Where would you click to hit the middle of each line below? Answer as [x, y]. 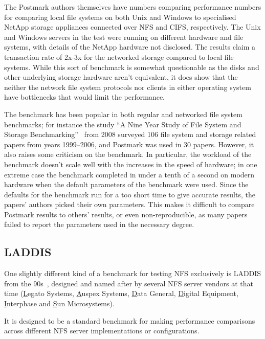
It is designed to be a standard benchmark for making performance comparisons [130, 320]
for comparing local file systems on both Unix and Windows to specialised [120, 17]
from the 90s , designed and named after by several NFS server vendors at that [129, 283]
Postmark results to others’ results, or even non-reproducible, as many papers [126, 214]
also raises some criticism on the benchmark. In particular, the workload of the [128, 154]
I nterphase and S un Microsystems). [59, 303]
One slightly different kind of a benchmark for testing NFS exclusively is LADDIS [133, 273]
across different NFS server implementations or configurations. [102, 331]
